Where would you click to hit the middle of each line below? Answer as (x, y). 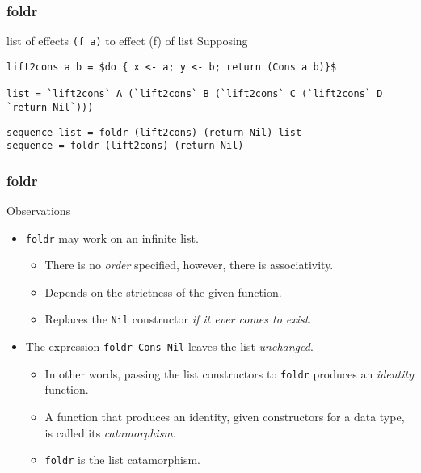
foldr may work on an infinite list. (112, 237)
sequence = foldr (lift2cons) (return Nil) (125, 146)
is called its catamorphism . (110, 432)
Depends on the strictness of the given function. (163, 291)
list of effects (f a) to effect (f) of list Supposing (127, 41)
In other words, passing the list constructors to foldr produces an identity (229, 373)
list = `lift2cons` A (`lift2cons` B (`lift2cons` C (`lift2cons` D (195, 94)
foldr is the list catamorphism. (122, 460)
